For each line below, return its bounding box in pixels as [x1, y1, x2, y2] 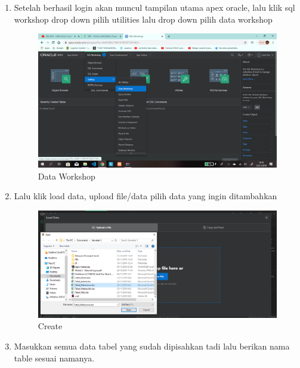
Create [38, 320, 63, 332]
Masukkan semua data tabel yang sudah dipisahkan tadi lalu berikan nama [14, 340, 290, 352]
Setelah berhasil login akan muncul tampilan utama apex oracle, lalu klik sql [14, 1, 295, 13]
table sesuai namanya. [14, 351, 95, 364]
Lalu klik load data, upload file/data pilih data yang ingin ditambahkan [14, 190, 277, 202]
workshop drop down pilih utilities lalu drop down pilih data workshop [14, 13, 273, 25]
